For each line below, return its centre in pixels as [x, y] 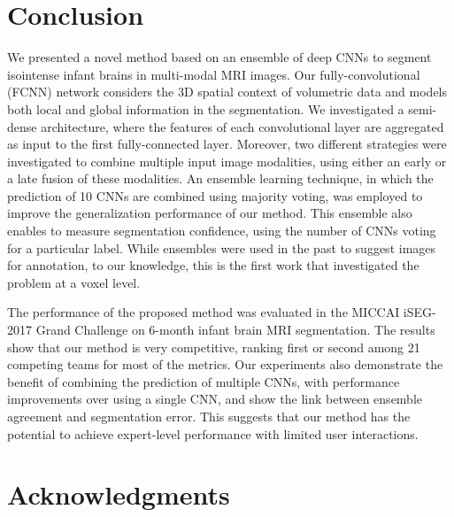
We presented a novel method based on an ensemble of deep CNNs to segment [219, 57]
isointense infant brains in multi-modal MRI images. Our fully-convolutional [214, 74]
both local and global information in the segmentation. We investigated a [206, 108]
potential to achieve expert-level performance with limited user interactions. [213, 433]
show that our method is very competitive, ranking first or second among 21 [214, 347]
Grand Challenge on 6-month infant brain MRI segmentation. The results [235, 330]
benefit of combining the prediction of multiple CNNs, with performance [204, 381]
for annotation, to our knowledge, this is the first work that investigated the [213, 265]
